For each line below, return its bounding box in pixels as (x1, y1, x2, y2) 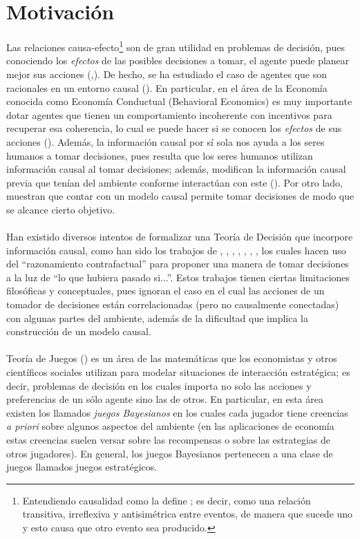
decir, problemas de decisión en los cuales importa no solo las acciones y (6, 378, 312, 393)
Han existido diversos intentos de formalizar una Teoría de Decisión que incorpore (6, 229, 353, 244)
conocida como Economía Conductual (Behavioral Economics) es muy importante (6, 94, 352, 108)
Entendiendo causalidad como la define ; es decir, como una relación (22, 493, 311, 507)
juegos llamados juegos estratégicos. (6, 460, 158, 474)
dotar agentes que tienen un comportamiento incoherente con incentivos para (6, 107, 332, 122)
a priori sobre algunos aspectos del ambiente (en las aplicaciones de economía (6, 419, 334, 433)
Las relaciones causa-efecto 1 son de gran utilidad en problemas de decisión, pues (6, 38, 345, 54)
